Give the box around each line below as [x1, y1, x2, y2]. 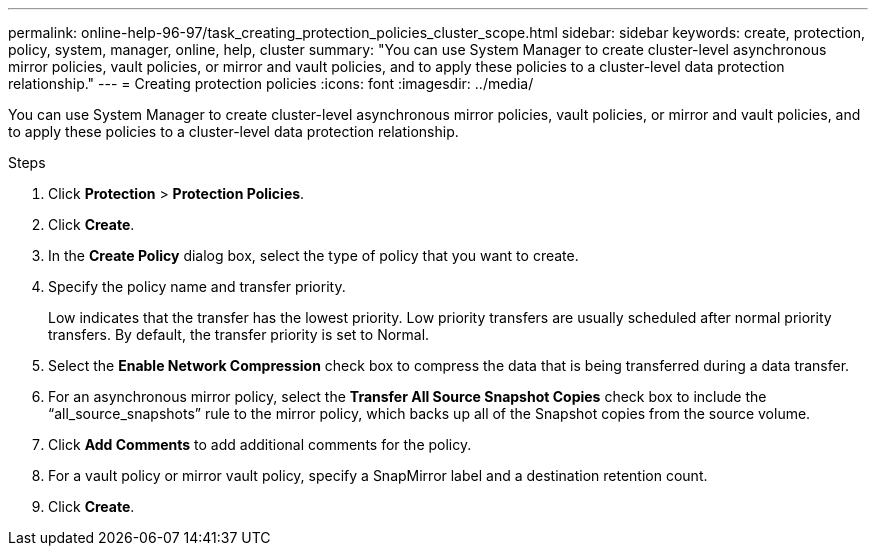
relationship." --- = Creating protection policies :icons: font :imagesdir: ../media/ [8, 75, 534, 92]
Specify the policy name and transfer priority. [48, 278, 346, 295]
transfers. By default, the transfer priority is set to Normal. [48, 326, 430, 343]
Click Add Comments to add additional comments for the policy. [48, 436, 472, 453]
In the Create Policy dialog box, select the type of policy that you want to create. [48, 247, 579, 264]
